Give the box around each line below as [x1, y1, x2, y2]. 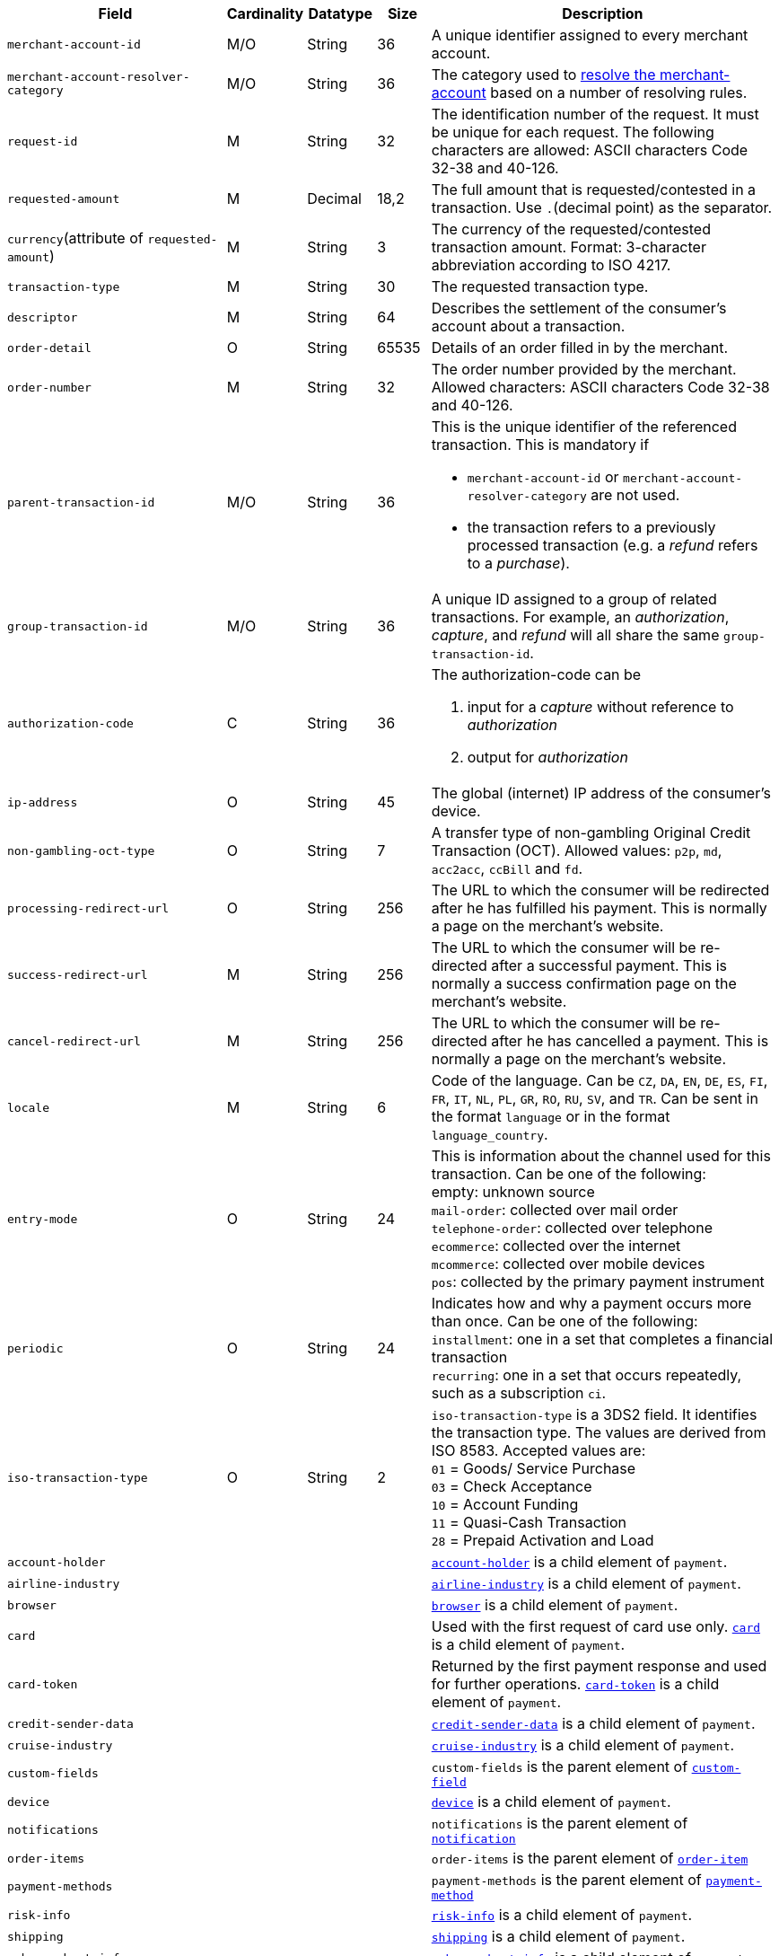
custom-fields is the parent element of [431, 1758, 688, 1775]
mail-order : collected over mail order [431, 1201, 678, 1219]
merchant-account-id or [467, 468, 619, 486]
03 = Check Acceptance [431, 1477, 592, 1495]
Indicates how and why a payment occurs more [431, 1294, 752, 1312]
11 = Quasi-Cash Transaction [431, 1513, 627, 1531]
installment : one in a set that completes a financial [431, 1330, 774, 1348]
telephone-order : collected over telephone [431, 1219, 713, 1237]
